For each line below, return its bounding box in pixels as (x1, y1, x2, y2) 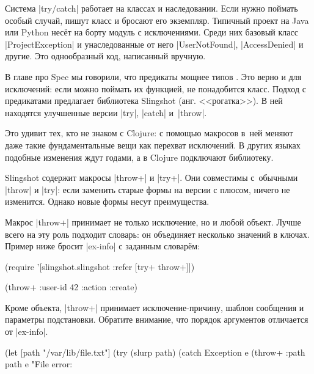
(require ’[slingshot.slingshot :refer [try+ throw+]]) (5, 260, 195, 273)
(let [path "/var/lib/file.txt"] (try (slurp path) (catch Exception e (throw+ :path (5, 345, 305, 358)
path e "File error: (5, 358, 73, 370)
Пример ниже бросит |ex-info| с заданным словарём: (5, 240, 200, 252)
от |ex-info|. (5, 325, 48, 338)
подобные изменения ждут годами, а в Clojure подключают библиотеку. (5, 150, 274, 163)
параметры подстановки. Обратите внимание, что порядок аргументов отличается (5, 313, 309, 326)
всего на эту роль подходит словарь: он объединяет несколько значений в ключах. (5, 227, 310, 240)
